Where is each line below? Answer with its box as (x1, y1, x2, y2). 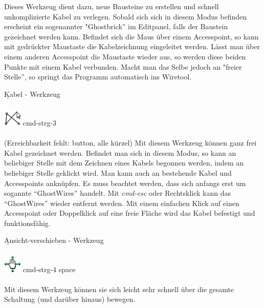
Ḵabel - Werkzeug (4, 88, 60, 99)
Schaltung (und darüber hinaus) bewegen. (4, 294, 136, 304)
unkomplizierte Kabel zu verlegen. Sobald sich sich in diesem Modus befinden (4, 11, 247, 22)
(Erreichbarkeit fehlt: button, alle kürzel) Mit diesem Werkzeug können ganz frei (4, 137, 257, 148)
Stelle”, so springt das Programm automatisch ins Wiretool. (4, 71, 192, 82)
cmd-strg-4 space (23, 263, 76, 274)
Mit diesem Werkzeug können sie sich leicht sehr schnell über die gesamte (4, 283, 234, 294)
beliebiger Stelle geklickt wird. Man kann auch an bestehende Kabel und (4, 167, 232, 178)
